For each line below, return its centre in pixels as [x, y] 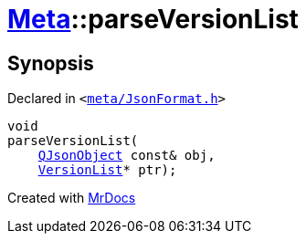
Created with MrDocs [72, 198]
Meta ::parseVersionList [153, 19]
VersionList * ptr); [107, 170]
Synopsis [51, 63]
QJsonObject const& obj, [127, 156]
